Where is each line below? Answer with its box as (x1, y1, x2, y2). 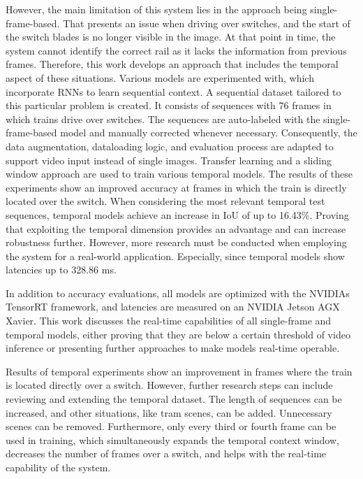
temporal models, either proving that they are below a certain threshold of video (6, 327, 350, 341)
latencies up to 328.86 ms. (6, 262, 117, 277)
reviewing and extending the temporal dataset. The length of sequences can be (6, 392, 342, 406)
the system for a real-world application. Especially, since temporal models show (6, 248, 345, 263)
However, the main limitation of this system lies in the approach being (6, 2, 307, 16)
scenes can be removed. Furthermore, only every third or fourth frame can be (6, 419, 336, 434)
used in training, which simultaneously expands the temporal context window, (6, 432, 339, 447)
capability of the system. (6, 460, 111, 474)
